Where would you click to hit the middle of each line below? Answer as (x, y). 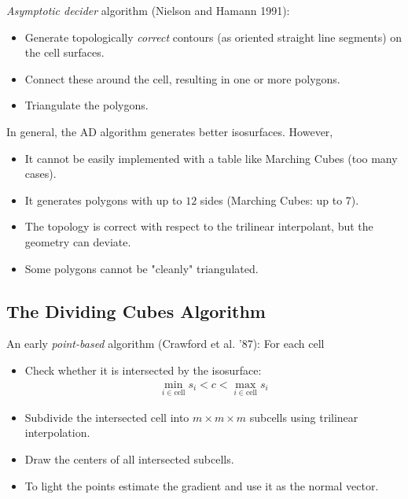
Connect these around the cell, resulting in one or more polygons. (182, 78)
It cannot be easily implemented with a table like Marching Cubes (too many (211, 158)
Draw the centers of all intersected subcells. (129, 458)
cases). (40, 174)
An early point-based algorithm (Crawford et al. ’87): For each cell (165, 344)
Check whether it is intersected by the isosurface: (143, 370)
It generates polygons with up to (103, 200)
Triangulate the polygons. (86, 105)
